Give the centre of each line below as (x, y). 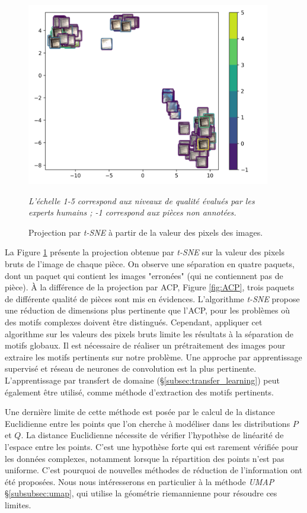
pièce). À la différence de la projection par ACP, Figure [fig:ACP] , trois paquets (150, 287)
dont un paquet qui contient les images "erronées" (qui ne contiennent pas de (144, 275)
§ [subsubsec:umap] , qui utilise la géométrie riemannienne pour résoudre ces (141, 493)
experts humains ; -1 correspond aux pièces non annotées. (132, 212)
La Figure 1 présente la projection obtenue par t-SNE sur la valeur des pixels (145, 252)
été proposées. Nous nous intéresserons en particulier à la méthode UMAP (140, 481)
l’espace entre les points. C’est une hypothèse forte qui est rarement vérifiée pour (152, 446)
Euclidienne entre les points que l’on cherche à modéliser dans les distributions (148, 423)
